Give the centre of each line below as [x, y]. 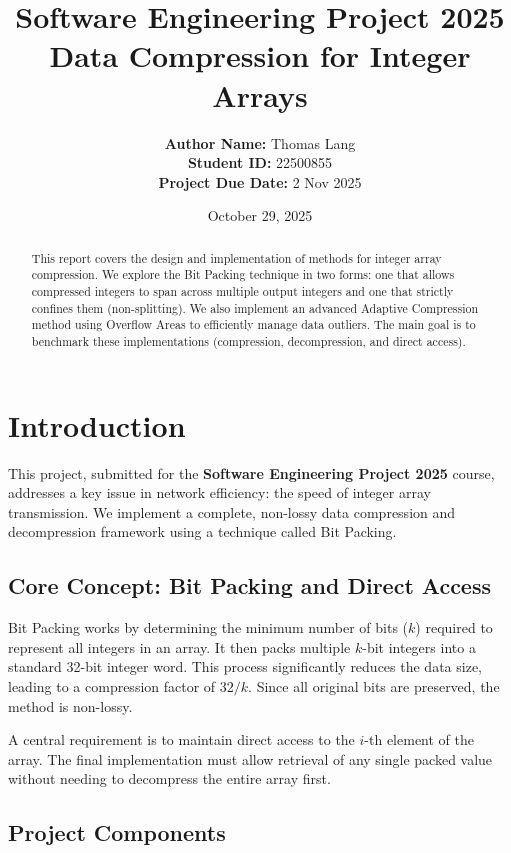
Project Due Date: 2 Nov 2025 [260, 181]
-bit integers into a [419, 646]
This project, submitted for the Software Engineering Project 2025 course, [251, 472]
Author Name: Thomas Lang [260, 142]
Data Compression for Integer [260, 55]
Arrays [260, 94]
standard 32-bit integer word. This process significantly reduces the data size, [245, 666]
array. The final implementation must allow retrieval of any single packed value [250, 758]
